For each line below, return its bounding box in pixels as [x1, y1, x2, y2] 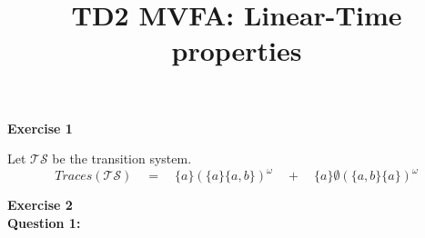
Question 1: [7, 213, 81, 232]
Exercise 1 [7, 118, 73, 137]
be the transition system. [52, 149, 192, 168]
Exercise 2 [7, 195, 73, 214]
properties [171, 32, 302, 69]
